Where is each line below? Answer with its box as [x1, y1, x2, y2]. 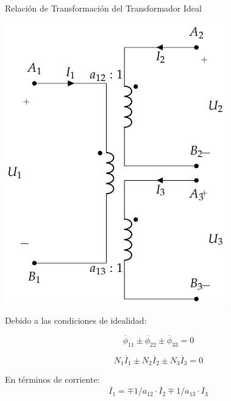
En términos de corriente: [5, 373, 100, 386]
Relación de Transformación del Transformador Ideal [5, 2, 202, 14]
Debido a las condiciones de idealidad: [5, 314, 147, 327]
